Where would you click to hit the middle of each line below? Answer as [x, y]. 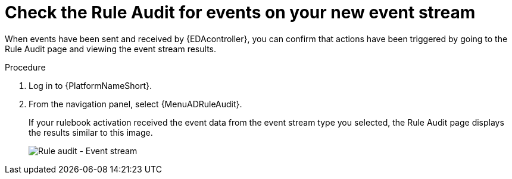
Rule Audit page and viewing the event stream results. [110, 49]
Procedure [25, 67]
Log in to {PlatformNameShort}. [90, 85]
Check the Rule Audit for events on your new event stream [240, 12]
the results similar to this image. [91, 132]
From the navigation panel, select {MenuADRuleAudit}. [135, 104]
